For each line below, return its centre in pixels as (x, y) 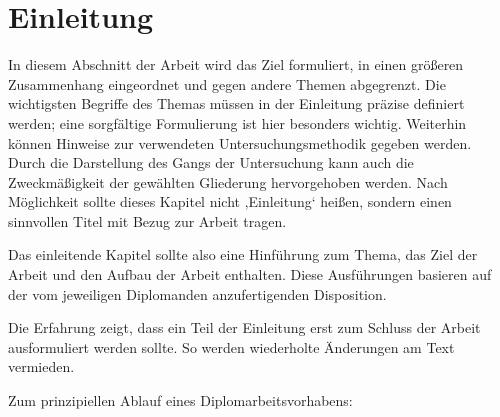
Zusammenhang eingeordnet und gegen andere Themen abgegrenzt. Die (227, 83)
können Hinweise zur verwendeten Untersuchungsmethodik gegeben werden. (240, 142)
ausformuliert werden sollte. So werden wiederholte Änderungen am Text (231, 346)
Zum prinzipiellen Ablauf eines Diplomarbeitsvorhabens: (180, 400)
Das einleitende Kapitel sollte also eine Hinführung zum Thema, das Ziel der (243, 254)
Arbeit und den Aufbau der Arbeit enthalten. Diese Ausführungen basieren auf (250, 274)
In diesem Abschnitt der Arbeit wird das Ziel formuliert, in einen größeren (236, 64)
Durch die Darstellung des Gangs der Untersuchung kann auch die (211, 162)
